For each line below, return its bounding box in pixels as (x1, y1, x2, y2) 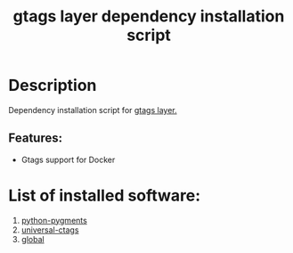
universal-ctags (20, 224, 79, 235)
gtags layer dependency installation (12, 6, 285, 27)
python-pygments (20, 215, 88, 225)
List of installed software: (8, 185, 201, 206)
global (20, 233, 45, 244)
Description (8, 76, 97, 95)
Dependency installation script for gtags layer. (8, 104, 177, 115)
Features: (8, 131, 63, 146)
